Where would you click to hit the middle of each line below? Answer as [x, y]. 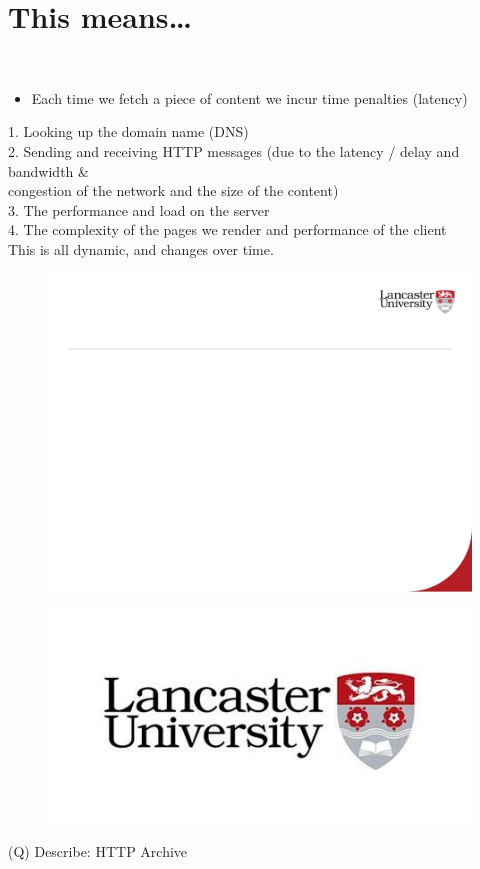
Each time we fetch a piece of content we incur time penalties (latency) [249, 97]
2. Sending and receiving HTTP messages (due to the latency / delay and [234, 150]
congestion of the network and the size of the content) [173, 190]
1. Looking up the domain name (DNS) [128, 131]
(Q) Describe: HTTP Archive [98, 850]
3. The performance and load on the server [139, 209]
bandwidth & [48, 170]
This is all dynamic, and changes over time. [141, 248]
